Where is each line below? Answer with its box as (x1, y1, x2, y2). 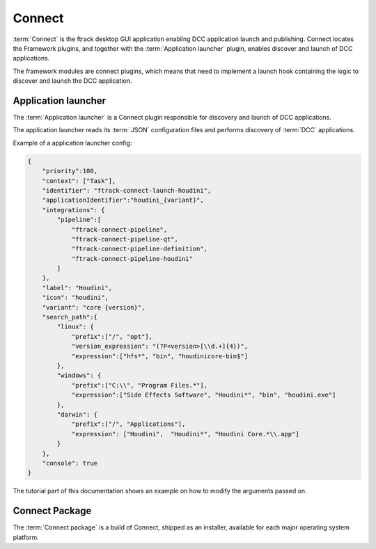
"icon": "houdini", (42, 294, 109, 302)
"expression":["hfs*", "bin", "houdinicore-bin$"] (71, 352, 249, 360)
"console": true (42, 459, 97, 467)
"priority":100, (42, 167, 97, 175)
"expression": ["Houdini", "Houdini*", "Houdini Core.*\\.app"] (71, 430, 299, 438)
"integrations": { (42, 206, 105, 214)
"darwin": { (56, 411, 97, 418)
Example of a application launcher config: (13, 138, 132, 147)
